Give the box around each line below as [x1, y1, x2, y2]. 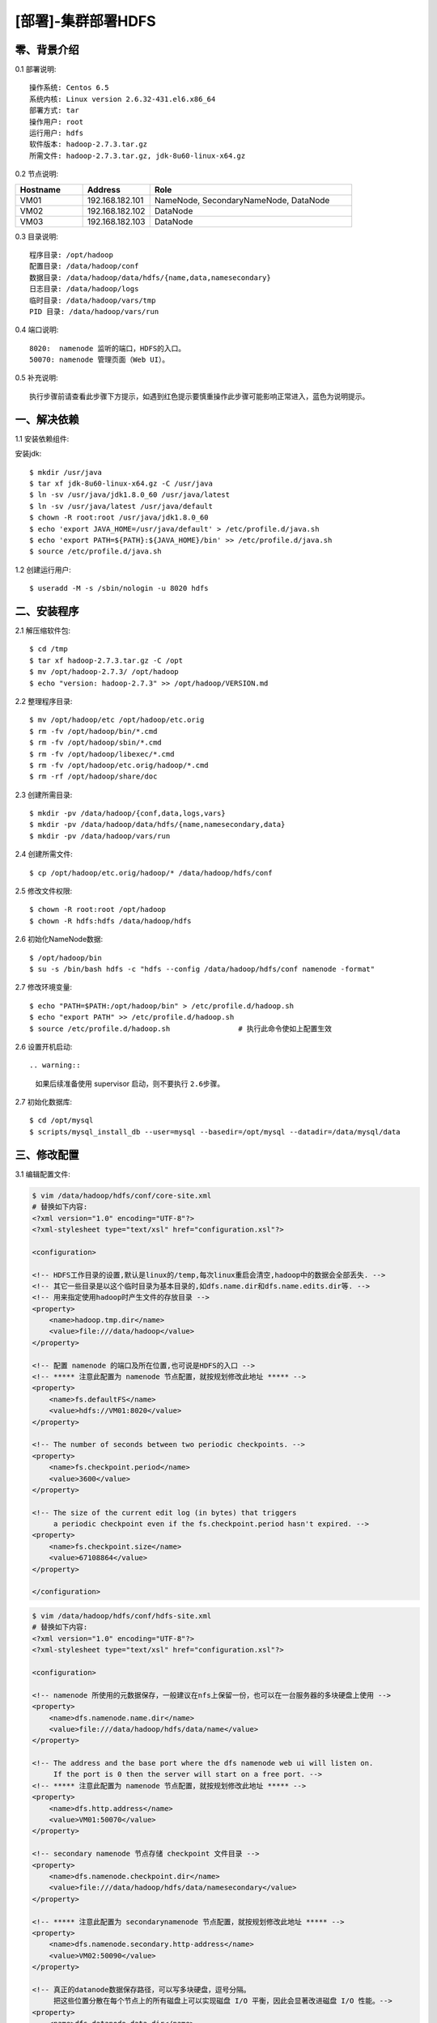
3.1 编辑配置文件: [15, 1169, 70, 1179]
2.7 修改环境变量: [15, 982, 73, 992]
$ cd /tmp [29, 644, 68, 654]
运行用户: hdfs [29, 129, 84, 138]
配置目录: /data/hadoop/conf [29, 261, 139, 271]
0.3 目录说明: [15, 231, 58, 241]
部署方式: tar [29, 106, 80, 115]
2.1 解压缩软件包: [15, 626, 71, 635]
